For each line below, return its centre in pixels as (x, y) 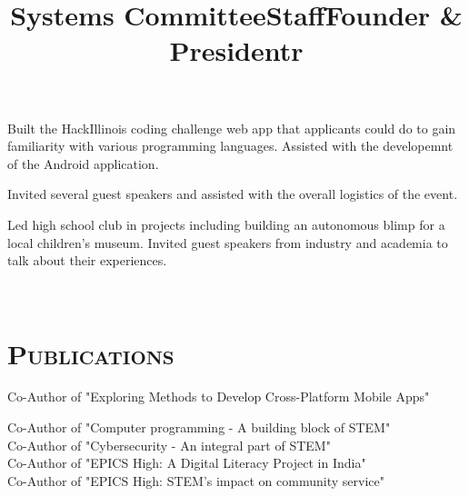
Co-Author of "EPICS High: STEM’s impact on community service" (196, 480)
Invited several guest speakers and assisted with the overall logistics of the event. (233, 194)
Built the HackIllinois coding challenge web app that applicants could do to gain (232, 128)
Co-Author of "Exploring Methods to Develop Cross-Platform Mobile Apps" (219, 397)
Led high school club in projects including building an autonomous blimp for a (226, 224)
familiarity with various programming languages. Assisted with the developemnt (230, 146)
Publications (91, 353)
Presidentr (236, 50)
